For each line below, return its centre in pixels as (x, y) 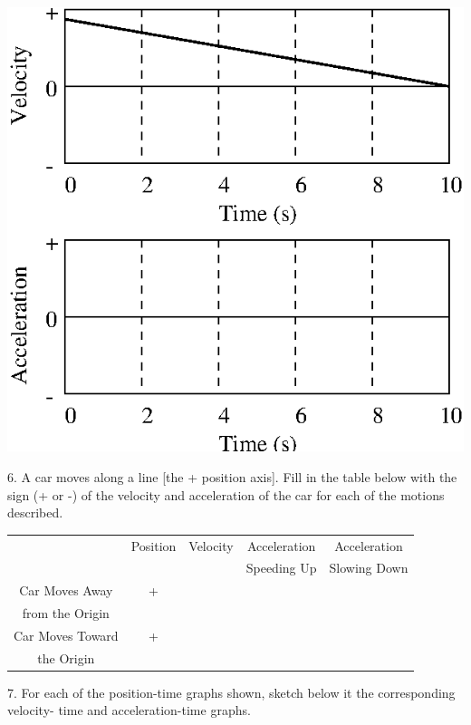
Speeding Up (281, 568)
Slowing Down (369, 568)
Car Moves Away (66, 590)
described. (35, 512)
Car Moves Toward (66, 635)
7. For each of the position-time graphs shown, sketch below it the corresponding (231, 692)
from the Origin (66, 613)
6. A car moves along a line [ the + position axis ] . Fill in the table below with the (232, 477)
